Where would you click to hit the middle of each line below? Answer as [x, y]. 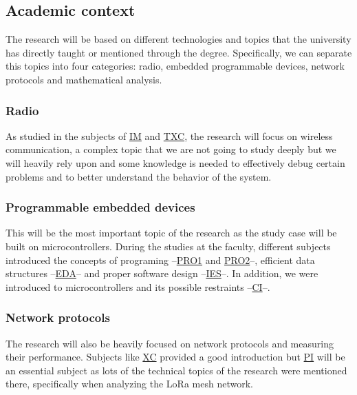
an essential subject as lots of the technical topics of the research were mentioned [176, 370]
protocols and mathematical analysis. [84, 79]
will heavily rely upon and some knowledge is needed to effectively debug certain [175, 162]
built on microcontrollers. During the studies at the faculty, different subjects [168, 246]
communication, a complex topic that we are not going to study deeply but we [171, 149]
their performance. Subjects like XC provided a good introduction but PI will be [175, 357]
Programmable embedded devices [100, 207]
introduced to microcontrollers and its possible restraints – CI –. [138, 286]
